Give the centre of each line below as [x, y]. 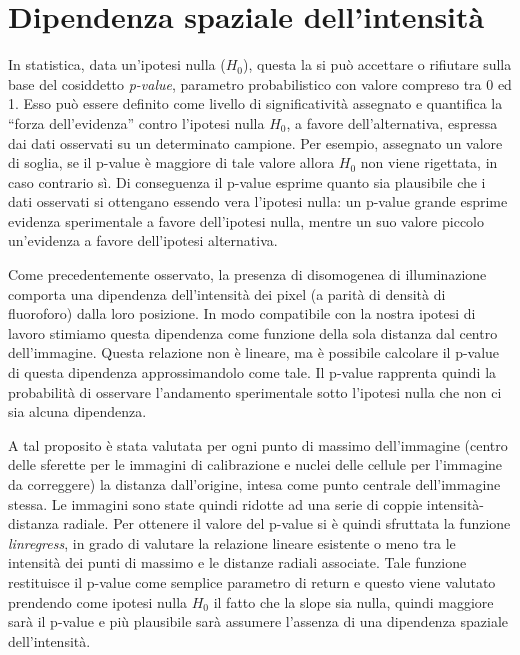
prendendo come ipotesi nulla [98, 601]
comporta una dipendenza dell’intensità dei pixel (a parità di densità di [227, 293]
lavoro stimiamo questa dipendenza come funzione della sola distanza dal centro [253, 332]
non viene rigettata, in [429, 162]
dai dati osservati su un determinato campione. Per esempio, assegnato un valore [255, 142]
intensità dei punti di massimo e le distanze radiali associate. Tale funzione [237, 562]
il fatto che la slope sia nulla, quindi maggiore [353, 601]
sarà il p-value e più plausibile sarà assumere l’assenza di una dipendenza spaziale [258, 621]
